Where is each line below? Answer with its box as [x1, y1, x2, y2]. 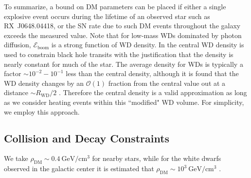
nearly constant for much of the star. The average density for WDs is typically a [4, 59, 243, 69]
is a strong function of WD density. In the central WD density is [51, 40, 244, 50]
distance [4, 87, 28, 98]
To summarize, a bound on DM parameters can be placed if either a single [4, 1, 226, 11]
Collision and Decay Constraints [4, 130, 170, 145]
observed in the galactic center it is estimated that [4, 163, 154, 174]
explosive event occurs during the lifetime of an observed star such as [4, 11, 210, 21]
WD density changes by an [4, 78, 84, 88]
